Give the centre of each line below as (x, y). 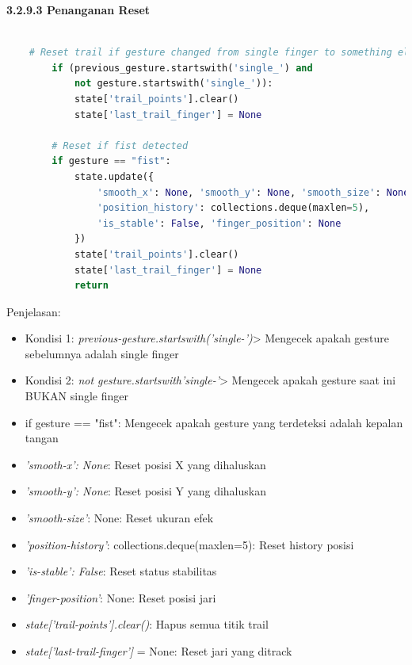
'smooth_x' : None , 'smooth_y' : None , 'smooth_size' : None (253, 192)
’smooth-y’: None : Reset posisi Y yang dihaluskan (145, 491)
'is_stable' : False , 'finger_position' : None (219, 223)
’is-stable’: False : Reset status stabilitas (121, 571)
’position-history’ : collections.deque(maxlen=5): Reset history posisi (189, 544)
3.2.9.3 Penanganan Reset (78, 10)
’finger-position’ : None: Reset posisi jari (120, 597)
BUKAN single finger (76, 396)
